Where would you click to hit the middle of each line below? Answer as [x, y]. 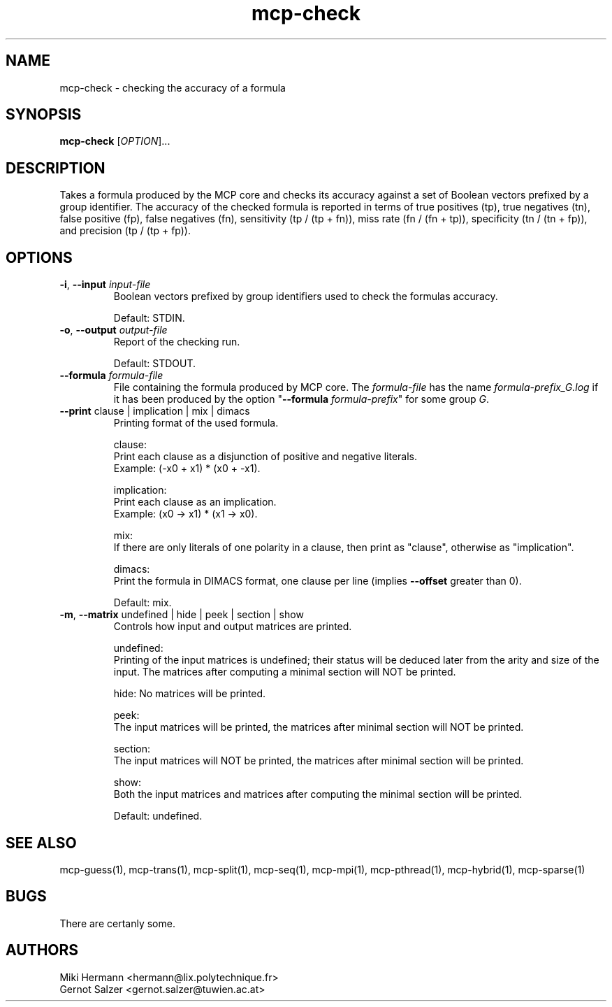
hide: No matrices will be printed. [190, 694]
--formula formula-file [111, 376]
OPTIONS [39, 257]
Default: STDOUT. [155, 364]
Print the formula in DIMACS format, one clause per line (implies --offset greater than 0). [318, 581]
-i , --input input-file [105, 285]
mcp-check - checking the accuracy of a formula [173, 87]
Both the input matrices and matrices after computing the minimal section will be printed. [318, 794]
